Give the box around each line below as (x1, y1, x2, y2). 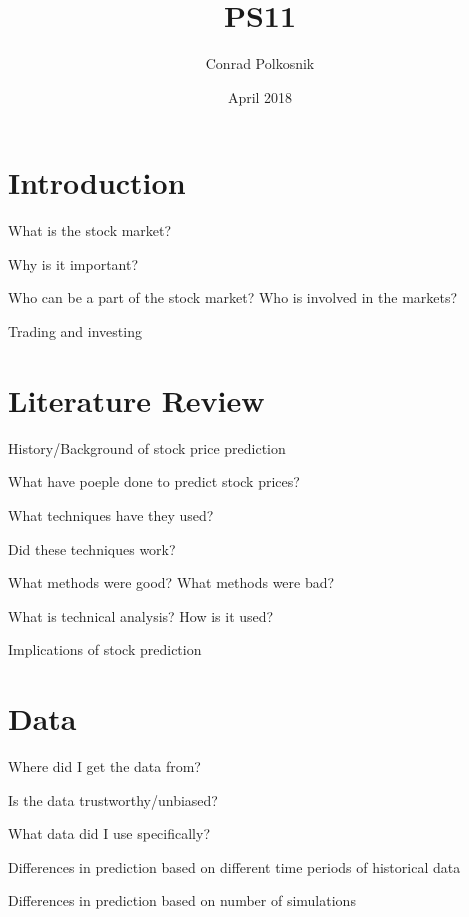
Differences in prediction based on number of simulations (8, 890, 356, 911)
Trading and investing (8, 321, 142, 342)
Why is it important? (8, 253, 139, 274)
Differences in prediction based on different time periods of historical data (8, 856, 461, 877)
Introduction (8, 162, 186, 203)
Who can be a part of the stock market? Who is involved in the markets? (8, 287, 458, 308)
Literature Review (8, 379, 265, 420)
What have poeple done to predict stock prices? (8, 471, 300, 492)
